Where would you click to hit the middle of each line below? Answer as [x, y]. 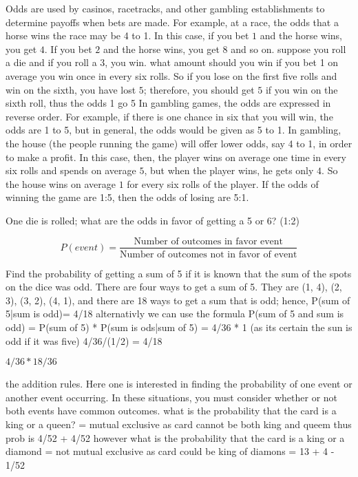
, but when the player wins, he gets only [229, 170]
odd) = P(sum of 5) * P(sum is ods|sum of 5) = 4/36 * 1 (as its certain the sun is [179, 327]
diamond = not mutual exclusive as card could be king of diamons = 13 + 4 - [170, 451]
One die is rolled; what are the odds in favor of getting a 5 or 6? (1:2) [152, 220]
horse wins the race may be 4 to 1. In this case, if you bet [127, 35]
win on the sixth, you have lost [71, 89]
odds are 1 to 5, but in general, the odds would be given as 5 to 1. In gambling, [173, 130]
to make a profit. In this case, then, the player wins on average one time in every [176, 157]
